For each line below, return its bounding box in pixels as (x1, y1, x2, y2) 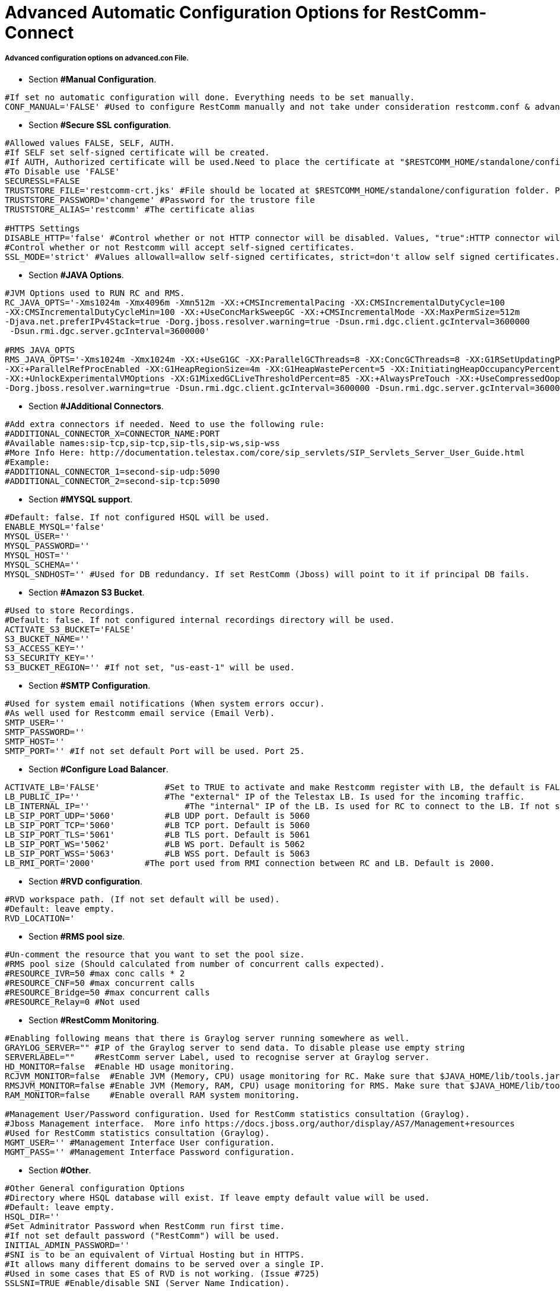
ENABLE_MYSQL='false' (5, 521, 105, 532)
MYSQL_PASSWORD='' (5, 540, 90, 550)
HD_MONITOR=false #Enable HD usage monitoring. (5, 1061, 235, 1071)
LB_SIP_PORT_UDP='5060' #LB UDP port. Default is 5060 (5, 810, 310, 820)
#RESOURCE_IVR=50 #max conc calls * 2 (5, 968, 185, 978)
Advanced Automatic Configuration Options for (5, 2, 386, 23)
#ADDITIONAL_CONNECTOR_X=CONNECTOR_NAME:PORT (5, 428, 220, 438)
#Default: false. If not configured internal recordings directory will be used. (5, 615, 395, 625)
